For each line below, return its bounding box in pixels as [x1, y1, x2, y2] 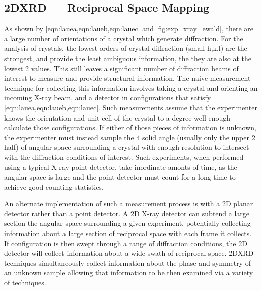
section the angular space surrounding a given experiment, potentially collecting [4, 218, 251, 228]
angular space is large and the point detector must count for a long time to [4, 171, 236, 182]
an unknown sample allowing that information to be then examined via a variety [4, 267, 253, 278]
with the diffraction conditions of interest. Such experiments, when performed [4, 151, 244, 162]
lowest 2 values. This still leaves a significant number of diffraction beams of [4, 63, 239, 73]
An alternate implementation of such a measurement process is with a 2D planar [4, 198, 253, 209]
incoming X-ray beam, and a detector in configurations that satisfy [4, 92, 211, 103]
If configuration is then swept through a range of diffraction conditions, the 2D [4, 238, 247, 248]
